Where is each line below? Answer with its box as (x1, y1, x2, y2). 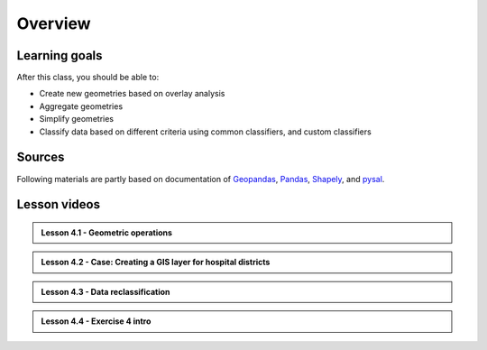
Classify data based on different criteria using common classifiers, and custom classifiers (39, 126, 372, 137)
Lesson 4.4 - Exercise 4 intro (41, 316, 152, 327)
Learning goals (16, 48, 103, 63)
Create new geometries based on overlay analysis (39, 88, 225, 99)
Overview (16, 14, 91, 33)
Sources (16, 150, 65, 165)
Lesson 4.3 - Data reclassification (41, 286, 170, 297)
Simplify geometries (39, 114, 115, 124)
